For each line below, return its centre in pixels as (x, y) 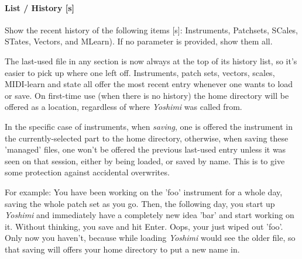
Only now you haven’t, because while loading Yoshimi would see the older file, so (150, 238)
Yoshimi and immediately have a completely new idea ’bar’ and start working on (150, 215)
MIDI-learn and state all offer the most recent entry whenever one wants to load (149, 84)
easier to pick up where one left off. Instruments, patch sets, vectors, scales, (140, 72)
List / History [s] (40, 7)
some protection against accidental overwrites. (87, 172)
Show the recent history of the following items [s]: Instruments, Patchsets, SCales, (152, 30)
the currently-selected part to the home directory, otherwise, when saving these (147, 138)
